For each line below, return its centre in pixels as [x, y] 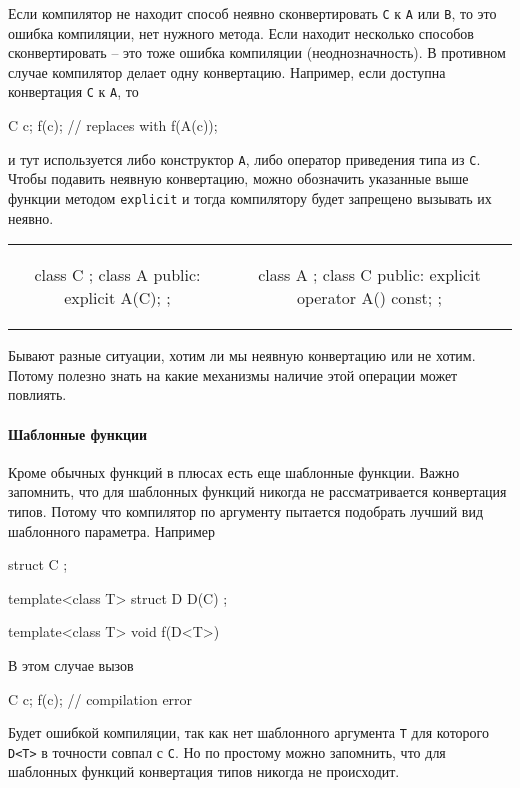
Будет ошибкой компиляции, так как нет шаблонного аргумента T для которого [248, 732]
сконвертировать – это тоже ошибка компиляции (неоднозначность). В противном [257, 52]
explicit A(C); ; [117, 298]
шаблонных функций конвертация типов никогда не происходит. [204, 771]
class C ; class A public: [117, 275]
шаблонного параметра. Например [112, 530]
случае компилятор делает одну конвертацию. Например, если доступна [227, 71]
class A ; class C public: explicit [369, 275]
